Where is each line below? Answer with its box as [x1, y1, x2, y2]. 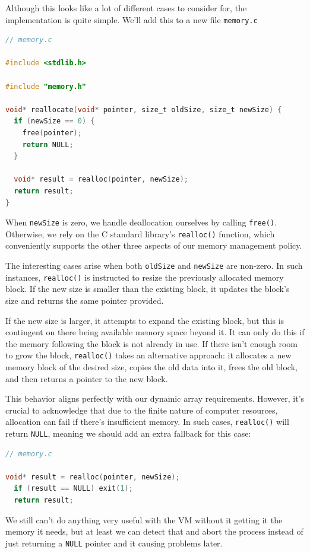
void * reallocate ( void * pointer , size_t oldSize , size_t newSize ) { [5, 105, 282, 114]
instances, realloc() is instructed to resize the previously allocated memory [5, 271, 284, 283]
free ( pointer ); [22, 129, 82, 137]
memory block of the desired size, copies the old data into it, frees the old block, [5, 361, 298, 373]
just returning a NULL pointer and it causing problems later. [5, 536, 223, 549]
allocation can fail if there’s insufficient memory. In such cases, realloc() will [5, 415, 289, 428]
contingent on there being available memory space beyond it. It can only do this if [5, 326, 305, 338]
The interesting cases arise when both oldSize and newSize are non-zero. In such [5, 259, 303, 272]
